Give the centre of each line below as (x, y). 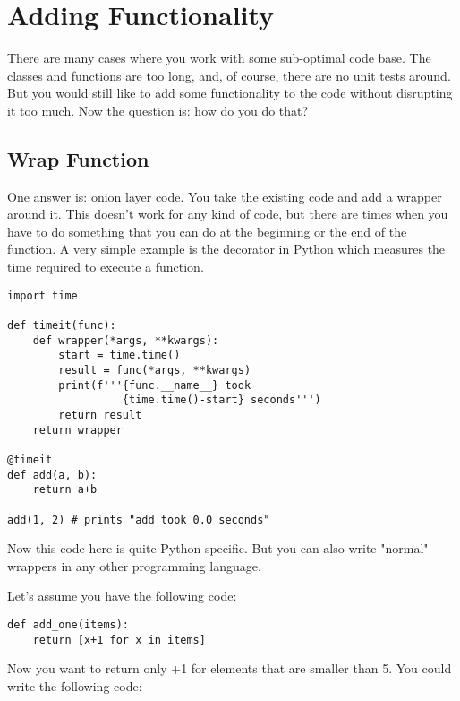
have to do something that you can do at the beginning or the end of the (207, 231)
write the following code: (75, 685)
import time (43, 295)
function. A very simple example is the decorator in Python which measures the (226, 249)
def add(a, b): (52, 475)
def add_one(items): (68, 624)
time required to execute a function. (106, 267)
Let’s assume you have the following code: (122, 596)
